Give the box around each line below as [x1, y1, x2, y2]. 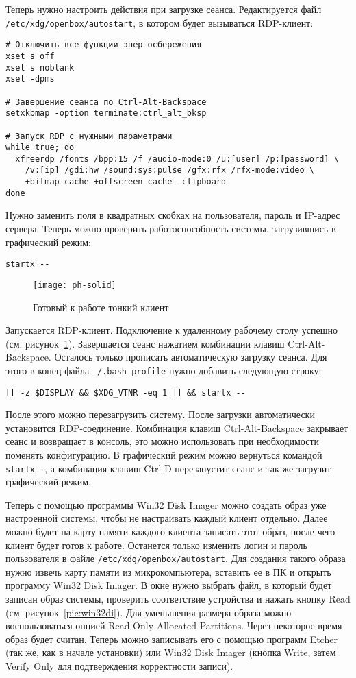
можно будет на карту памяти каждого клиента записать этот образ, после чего [5, 524, 335, 539]
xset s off [5, 51, 55, 61]
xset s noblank [5, 62, 75, 73]
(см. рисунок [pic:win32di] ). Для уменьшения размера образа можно [5, 605, 292, 619]
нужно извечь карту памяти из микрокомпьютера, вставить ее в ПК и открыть [5, 564, 331, 579]
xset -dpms [5, 74, 55, 84]
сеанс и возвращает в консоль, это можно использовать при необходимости [5, 434, 320, 448]
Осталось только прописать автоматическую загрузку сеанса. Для [54, 350, 327, 364]
